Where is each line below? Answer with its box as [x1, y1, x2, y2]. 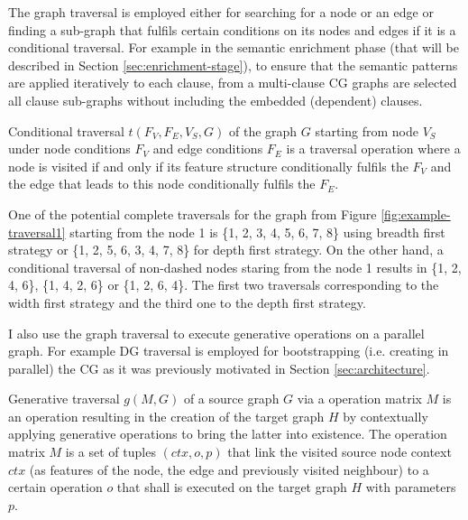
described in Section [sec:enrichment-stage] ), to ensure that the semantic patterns [8, 55, 458, 74]
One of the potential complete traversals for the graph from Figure [8, 204, 377, 223]
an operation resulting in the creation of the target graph [8, 406, 325, 425]
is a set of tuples [65, 442, 156, 461]
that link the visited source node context [227, 442, 452, 461]
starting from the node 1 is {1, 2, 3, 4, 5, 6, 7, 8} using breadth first [69, 222, 445, 241]
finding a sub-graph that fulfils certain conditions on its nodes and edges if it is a [8, 20, 456, 39]
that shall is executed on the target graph [116, 478, 347, 497]
